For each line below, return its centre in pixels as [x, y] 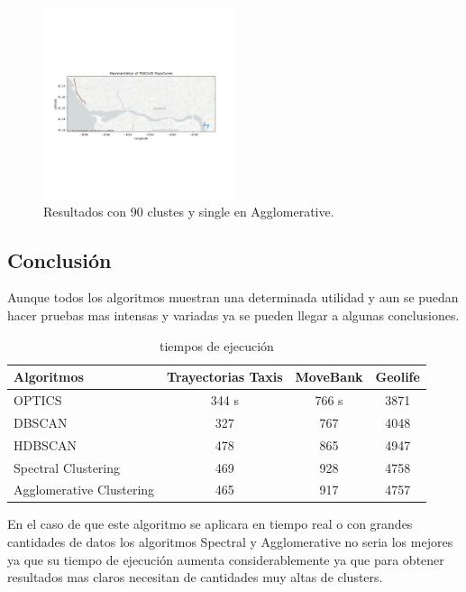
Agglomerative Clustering [84, 490]
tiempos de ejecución [217, 345]
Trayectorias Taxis [225, 377]
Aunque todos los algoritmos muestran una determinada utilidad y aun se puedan [233, 297]
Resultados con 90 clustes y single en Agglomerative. [189, 211]
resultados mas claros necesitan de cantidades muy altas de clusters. [195, 577]
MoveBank [329, 377]
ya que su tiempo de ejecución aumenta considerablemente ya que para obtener [226, 559]
